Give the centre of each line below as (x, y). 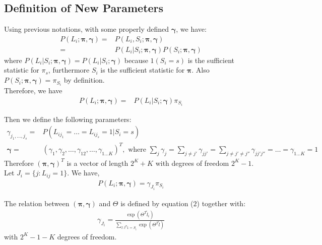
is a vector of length (98, 163)
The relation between (37, 203)
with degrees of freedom (192, 163)
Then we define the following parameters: (68, 119)
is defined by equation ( (157, 203)
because (136, 60)
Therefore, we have (33, 90)
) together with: (221, 203)
